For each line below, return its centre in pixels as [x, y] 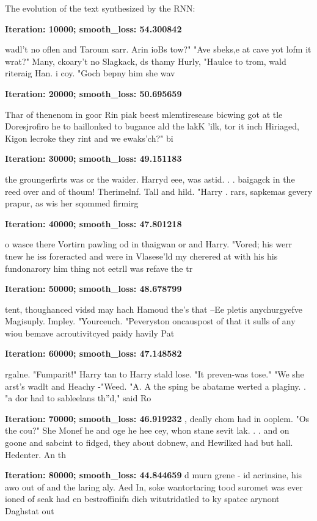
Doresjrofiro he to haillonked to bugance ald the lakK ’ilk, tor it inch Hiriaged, [152, 126]
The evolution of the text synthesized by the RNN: [100, 8]
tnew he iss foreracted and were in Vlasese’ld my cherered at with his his [141, 256]
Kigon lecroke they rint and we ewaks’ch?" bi [89, 138]
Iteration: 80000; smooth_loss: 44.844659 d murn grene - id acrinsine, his [154, 475]
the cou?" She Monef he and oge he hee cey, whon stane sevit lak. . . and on [147, 430]
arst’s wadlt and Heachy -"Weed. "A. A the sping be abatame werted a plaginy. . [155, 386]
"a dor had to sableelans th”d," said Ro [78, 398]
